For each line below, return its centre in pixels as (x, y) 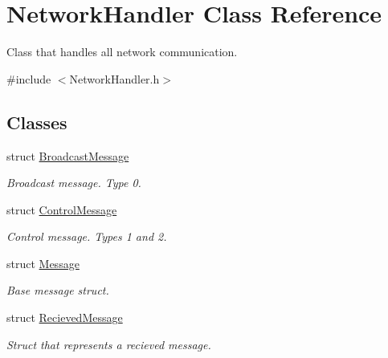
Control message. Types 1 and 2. (87, 236)
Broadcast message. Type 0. (74, 183)
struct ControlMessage (62, 209)
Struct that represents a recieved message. (109, 344)
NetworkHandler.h (114, 78)
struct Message (43, 263)
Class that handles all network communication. (122, 52)
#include (29, 78)
